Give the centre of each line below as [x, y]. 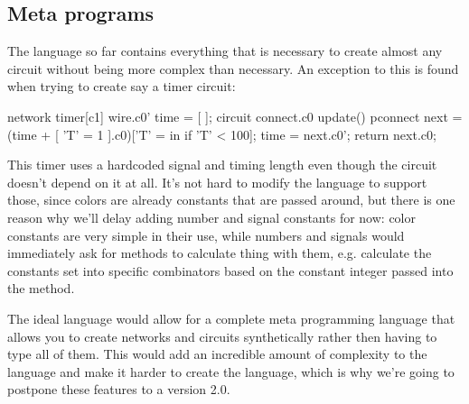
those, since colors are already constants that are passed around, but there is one [231, 200]
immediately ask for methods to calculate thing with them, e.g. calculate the [220, 253]
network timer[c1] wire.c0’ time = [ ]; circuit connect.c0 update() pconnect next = [235, 116]
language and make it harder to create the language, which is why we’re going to [231, 371]
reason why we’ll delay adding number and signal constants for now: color [211, 217]
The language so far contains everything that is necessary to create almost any [225, 51]
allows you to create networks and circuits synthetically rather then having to [222, 336]
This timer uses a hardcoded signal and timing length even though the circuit [222, 165]
